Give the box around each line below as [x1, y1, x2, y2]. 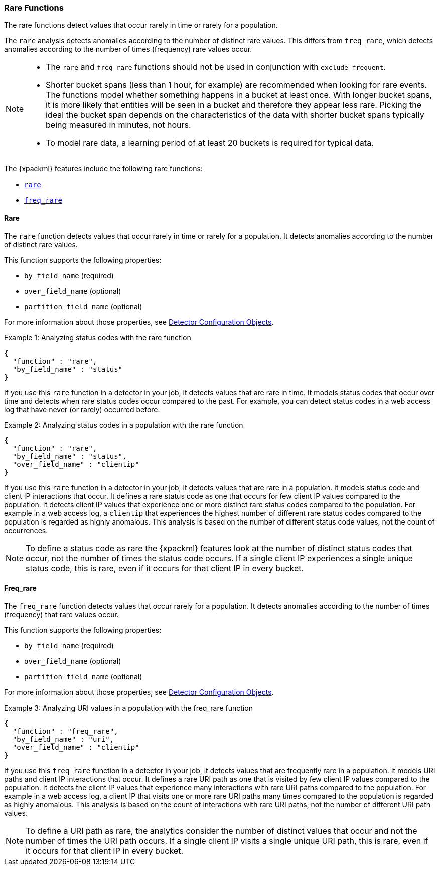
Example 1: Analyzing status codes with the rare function [4, 333, 191, 342]
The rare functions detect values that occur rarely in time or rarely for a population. [4, 21, 278, 30]
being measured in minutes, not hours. [46, 120, 191, 130]
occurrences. [4, 526, 48, 535]
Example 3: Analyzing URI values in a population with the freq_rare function [4, 703, 253, 712]
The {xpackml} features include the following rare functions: [4, 164, 203, 173]
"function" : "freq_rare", [12, 727, 118, 735]
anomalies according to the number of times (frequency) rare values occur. [4, 45, 252, 54]
